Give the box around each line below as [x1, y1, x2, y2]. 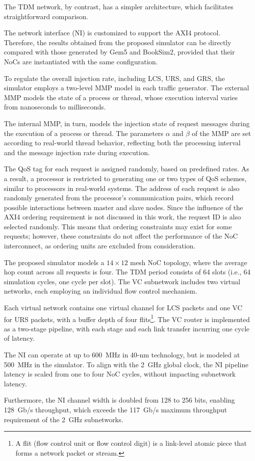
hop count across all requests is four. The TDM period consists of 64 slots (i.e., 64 [4, 267, 251, 277]
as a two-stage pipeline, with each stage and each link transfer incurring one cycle [4, 323, 250, 333]
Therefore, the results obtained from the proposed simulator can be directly [4, 37, 231, 47]
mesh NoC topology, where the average [130, 257, 247, 267]
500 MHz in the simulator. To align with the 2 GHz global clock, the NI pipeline [4, 359, 249, 369]
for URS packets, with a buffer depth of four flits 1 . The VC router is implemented [4, 312, 250, 324]
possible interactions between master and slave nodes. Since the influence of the [4, 202, 243, 212]
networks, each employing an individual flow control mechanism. [4, 286, 197, 296]
